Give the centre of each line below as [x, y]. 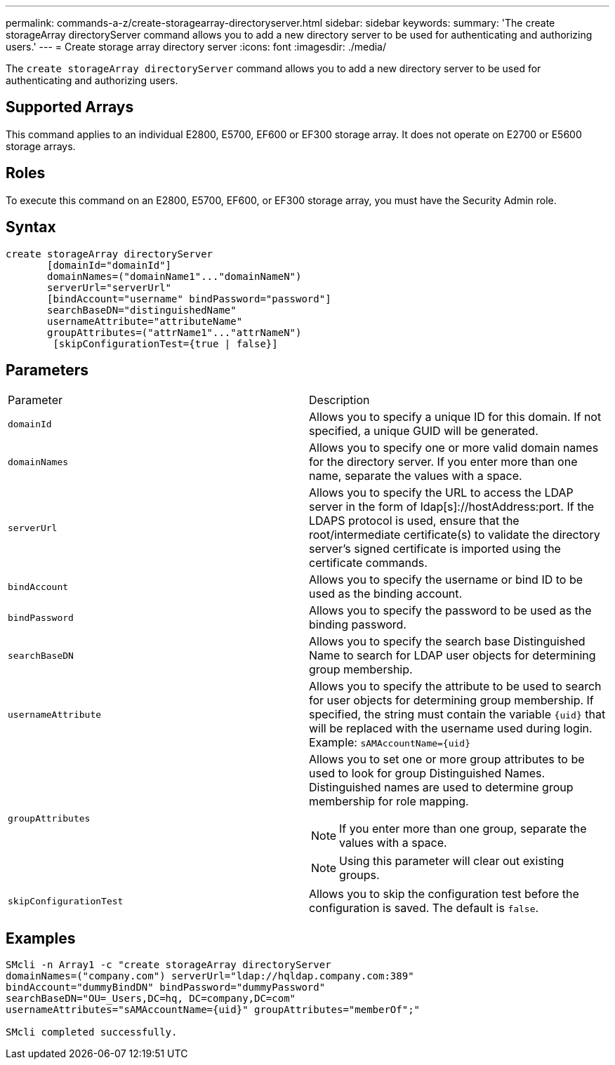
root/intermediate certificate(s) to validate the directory [455, 535]
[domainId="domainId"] [110, 265]
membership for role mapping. [389, 802]
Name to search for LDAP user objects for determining [452, 656]
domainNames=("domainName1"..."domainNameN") [174, 276]
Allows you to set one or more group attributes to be [447, 759]
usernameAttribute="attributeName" [145, 321]
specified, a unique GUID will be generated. [424, 431]
